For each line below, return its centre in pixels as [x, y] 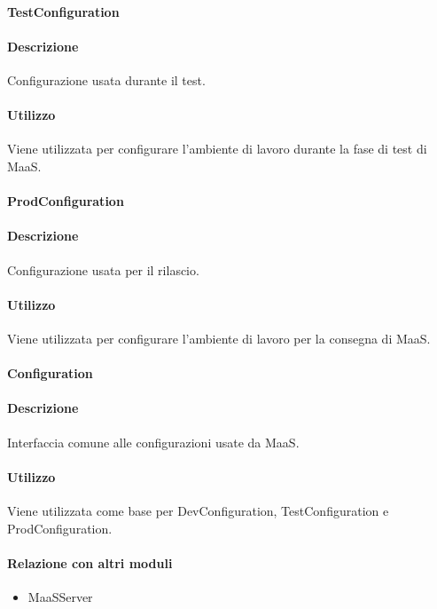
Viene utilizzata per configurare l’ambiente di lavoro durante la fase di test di [217, 149]
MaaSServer [60, 596]
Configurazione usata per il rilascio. [103, 269]
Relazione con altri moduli [90, 562]
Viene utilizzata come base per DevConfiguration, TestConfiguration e [198, 510]
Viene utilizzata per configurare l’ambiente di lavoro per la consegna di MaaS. [219, 338]
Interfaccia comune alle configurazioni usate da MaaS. [153, 442]
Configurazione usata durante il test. [106, 79]
